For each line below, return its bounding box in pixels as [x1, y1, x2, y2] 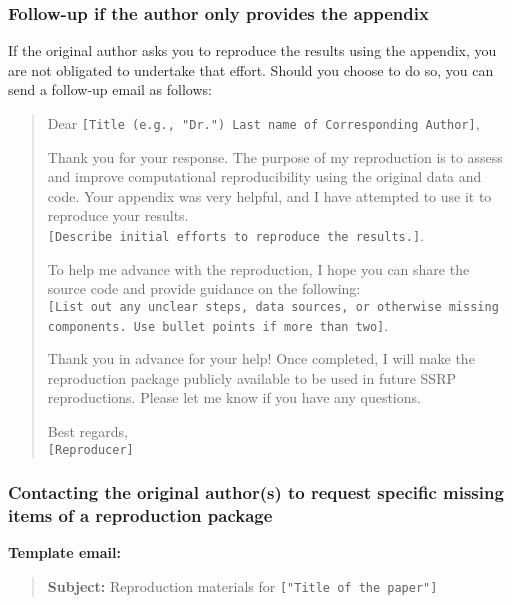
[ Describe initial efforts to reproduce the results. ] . [47, 225, 424, 246]
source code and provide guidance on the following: [47, 278, 361, 299]
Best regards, [47, 420, 128, 441]
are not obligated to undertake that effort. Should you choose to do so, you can [8, 59, 494, 80]
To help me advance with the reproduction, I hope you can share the [47, 258, 470, 279]
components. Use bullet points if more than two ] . [47, 314, 389, 335]
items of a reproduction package [8, 503, 273, 528]
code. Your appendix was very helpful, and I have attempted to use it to [47, 185, 492, 206]
